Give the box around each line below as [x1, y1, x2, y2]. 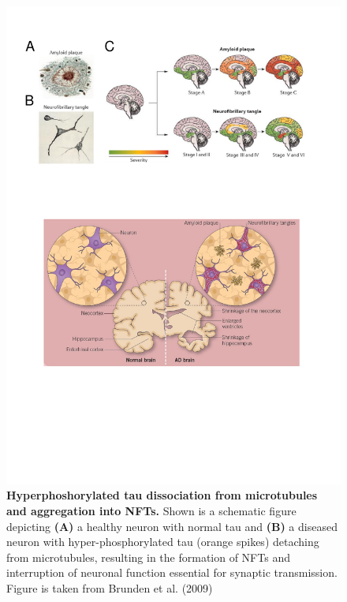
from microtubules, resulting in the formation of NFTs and [6, 548, 290, 565]
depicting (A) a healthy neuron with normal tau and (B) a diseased [6, 518, 338, 534]
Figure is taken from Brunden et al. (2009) [6, 579, 213, 596]
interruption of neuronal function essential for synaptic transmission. [6, 564, 338, 581]
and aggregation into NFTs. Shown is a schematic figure [6, 502, 297, 518]
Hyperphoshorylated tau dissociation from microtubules [6, 487, 318, 503]
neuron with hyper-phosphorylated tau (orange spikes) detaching [6, 533, 319, 550]
